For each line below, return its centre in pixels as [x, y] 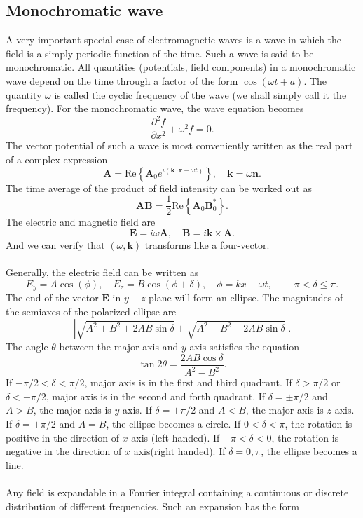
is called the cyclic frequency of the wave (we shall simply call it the [200, 94]
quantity [24, 94]
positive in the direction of [62, 437]
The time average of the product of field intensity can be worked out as [159, 188]
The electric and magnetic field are [81, 222]
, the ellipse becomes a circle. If [173, 423]
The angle [27, 347]
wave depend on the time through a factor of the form [122, 80]
